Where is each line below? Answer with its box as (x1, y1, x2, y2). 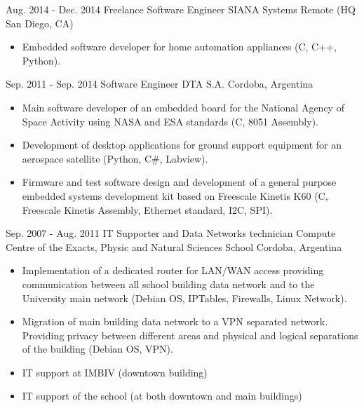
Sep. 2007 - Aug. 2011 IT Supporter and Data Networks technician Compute (6, 226, 336, 240)
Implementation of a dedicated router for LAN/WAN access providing (22, 263, 324, 278)
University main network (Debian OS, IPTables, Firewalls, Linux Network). (22, 290, 347, 305)
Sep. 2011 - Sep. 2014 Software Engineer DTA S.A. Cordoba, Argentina (6, 76, 314, 91)
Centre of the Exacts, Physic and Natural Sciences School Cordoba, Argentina (6, 239, 342, 254)
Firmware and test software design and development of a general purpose (22, 175, 337, 189)
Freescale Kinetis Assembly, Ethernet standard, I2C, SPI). (22, 202, 273, 217)
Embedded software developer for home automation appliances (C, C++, (22, 39, 337, 54)
